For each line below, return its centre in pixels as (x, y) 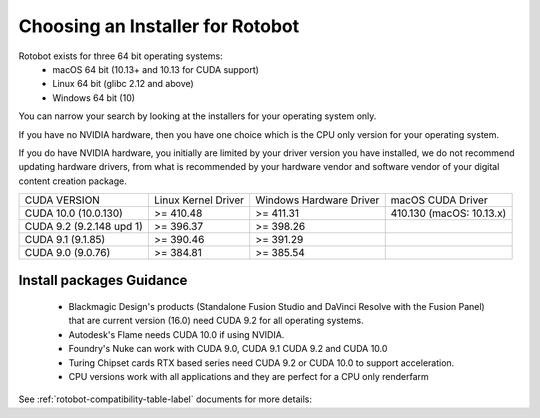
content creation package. (72, 181)
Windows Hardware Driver (317, 200)
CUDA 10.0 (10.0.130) (74, 213)
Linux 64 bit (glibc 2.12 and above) (123, 84)
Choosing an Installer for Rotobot (159, 26)
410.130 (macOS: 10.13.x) (448, 213)
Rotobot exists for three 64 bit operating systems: (121, 56)
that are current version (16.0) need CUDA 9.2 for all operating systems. (216, 321)
